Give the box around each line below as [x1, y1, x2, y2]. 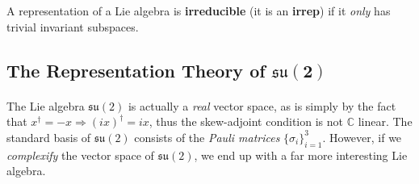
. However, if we [322, 128, 402, 145]
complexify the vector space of [6, 146, 154, 163]
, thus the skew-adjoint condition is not [149, 113, 343, 130]
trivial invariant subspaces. [6, 18, 139, 35]
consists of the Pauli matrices [134, 128, 280, 145]
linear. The [358, 113, 413, 130]
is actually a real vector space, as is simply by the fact [128, 97, 396, 114]
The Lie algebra [6, 97, 85, 114]
